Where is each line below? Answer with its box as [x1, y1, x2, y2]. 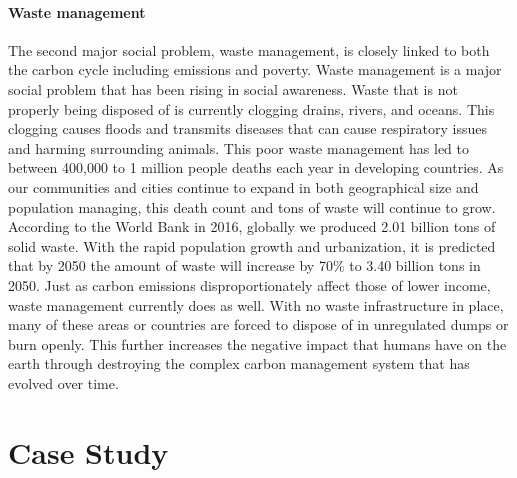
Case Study [8, 431, 169, 472]
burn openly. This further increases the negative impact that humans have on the [8, 333, 507, 354]
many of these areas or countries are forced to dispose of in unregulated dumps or [8, 314, 509, 335]
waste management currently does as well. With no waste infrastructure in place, [8, 294, 504, 315]
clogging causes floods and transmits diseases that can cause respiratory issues [8, 118, 488, 139]
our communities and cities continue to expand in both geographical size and [8, 176, 479, 197]
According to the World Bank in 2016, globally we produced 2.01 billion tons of [8, 216, 496, 237]
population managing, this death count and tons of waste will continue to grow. [8, 196, 496, 217]
